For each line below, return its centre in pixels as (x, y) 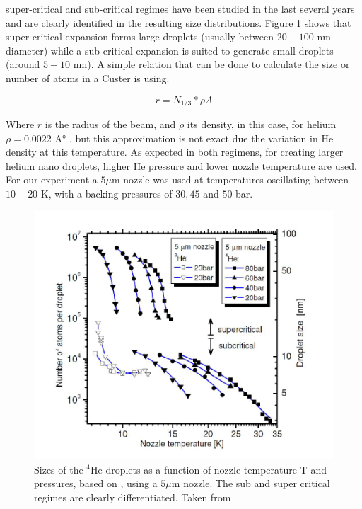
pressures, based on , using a (96, 483)
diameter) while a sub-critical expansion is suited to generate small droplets (170, 50)
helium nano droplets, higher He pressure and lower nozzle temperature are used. (181, 165)
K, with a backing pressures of (106, 193)
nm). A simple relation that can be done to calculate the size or (211, 64)
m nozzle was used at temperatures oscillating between (230, 179)
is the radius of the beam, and (110, 124)
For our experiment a (52, 179)
